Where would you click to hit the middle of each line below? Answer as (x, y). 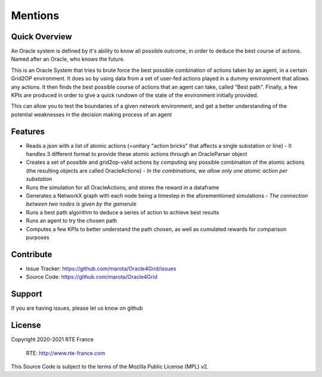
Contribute (32, 254)
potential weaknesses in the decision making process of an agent (92, 114)
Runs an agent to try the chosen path (72, 221)
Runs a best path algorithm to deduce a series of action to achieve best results (123, 212)
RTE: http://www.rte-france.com (66, 353)
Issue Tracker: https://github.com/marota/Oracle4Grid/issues (101, 269)
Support (27, 294)
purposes (38, 237)
